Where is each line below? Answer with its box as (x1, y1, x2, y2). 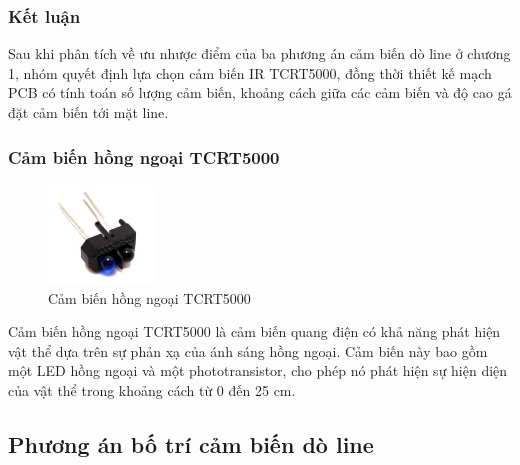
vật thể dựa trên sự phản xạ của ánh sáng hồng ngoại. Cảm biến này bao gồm (8, 340, 488, 361)
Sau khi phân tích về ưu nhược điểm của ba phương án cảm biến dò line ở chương (8, 43, 511, 64)
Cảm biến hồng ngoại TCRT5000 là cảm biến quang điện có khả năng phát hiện (8, 321, 501, 342)
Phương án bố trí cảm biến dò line (8, 428, 374, 459)
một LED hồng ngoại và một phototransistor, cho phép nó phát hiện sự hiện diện (8, 360, 508, 381)
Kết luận (8, 3, 81, 28)
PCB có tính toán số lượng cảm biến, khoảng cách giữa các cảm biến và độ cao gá (8, 82, 512, 103)
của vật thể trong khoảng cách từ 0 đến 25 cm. (8, 379, 296, 400)
